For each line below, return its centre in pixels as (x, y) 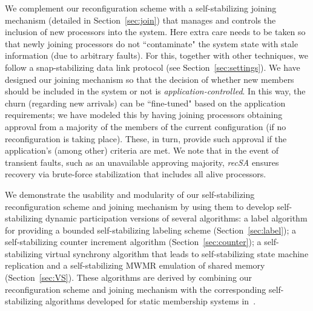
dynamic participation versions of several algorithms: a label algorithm (176, 218)
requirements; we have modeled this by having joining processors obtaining (144, 115)
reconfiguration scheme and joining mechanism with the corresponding (136, 289)
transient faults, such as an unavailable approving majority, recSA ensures (142, 162)
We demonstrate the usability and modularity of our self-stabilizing (130, 194)
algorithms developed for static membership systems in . (150, 301)
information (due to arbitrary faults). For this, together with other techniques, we (156, 55)
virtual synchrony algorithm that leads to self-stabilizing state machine (177, 253)
